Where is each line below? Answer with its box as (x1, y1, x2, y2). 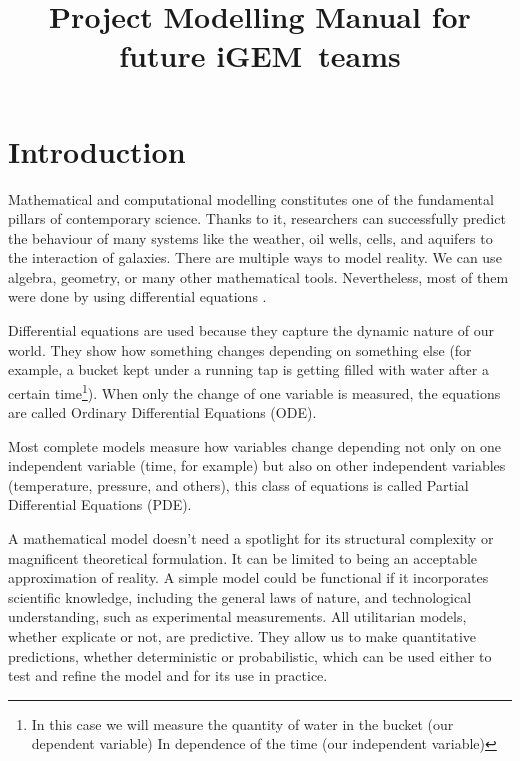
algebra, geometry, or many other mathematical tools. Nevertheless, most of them (8, 266, 509, 287)
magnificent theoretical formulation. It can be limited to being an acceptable (8, 547, 478, 568)
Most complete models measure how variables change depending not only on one (8, 435, 502, 456)
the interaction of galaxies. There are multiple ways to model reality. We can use (8, 247, 502, 268)
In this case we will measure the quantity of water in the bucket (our (31, 713, 454, 734)
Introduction (8, 130, 186, 171)
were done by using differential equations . (8, 286, 267, 307)
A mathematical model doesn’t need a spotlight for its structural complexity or (8, 528, 494, 549)
